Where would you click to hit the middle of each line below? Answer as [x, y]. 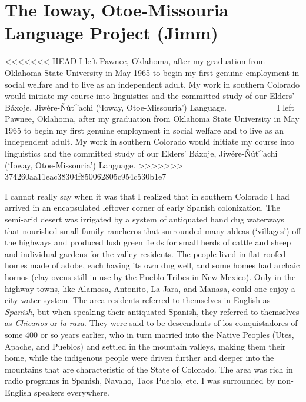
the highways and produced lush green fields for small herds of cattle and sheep [148, 242]
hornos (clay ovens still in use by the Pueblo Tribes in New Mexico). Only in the [150, 277]
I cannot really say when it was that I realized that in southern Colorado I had [147, 196]
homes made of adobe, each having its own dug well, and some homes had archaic [152, 265]
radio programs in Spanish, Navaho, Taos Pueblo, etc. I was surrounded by [140, 381]
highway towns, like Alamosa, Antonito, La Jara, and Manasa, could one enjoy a [150, 288]
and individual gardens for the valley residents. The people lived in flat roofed [145, 253]
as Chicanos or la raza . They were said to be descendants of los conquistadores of [151, 323]
